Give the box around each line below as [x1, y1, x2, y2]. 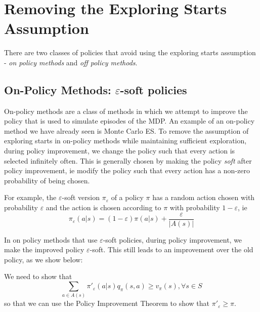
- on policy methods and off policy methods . [4, 57, 138, 67]
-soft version [62, 192, 100, 203]
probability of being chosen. [4, 175, 90, 185]
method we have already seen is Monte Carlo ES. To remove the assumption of [4, 125, 249, 136]
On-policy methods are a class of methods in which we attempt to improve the [4, 105, 248, 116]
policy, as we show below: [4, 254, 83, 264]
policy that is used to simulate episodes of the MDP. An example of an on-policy [4, 115, 255, 126]
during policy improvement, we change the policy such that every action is [4, 145, 235, 156]
